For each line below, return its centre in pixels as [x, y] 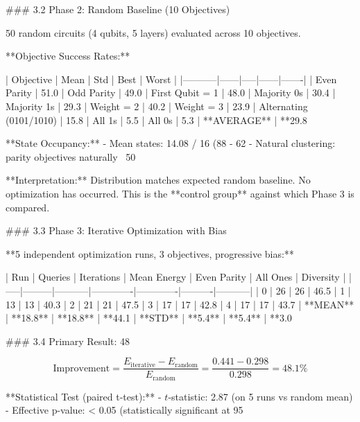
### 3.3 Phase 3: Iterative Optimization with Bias [116, 230]
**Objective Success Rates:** [68, 56]
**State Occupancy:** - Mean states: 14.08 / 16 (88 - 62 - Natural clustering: [171, 143]
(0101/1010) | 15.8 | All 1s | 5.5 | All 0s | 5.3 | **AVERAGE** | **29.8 [156, 120]
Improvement [82, 368]
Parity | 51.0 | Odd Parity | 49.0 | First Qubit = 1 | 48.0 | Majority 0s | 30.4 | [171, 93]
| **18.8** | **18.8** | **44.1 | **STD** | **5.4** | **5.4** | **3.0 [149, 318]
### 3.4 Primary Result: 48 [68, 341]
